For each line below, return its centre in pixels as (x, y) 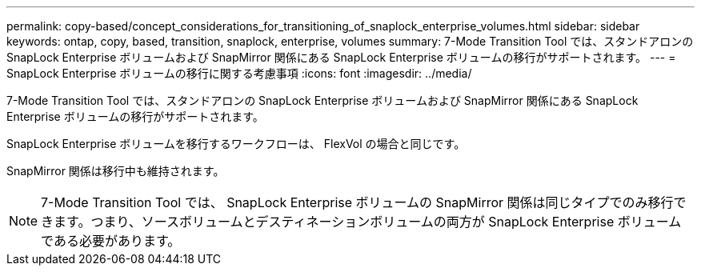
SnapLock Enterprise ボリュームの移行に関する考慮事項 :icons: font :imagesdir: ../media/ (239, 73)
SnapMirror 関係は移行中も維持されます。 (116, 171)
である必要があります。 (111, 241)
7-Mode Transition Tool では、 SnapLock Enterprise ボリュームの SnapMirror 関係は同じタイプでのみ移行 (357, 202)
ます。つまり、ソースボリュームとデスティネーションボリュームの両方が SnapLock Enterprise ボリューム (368, 222)
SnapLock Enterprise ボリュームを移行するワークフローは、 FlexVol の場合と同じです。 (236, 144)
